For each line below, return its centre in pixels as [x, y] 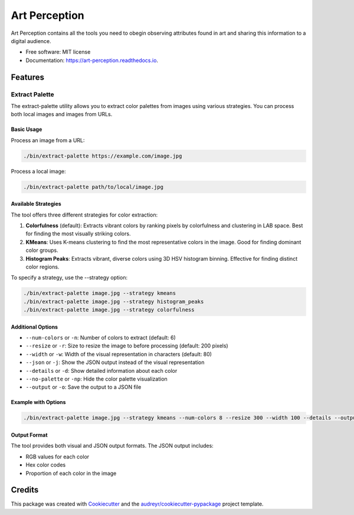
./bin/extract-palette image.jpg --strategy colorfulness [109, 310]
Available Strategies [36, 204]
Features [27, 77]
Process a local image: [38, 171]
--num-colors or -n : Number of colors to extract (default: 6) [101, 338]
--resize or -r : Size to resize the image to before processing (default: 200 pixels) [127, 346]
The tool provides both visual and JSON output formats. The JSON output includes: [112, 446]
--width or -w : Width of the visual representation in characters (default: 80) [119, 354]
